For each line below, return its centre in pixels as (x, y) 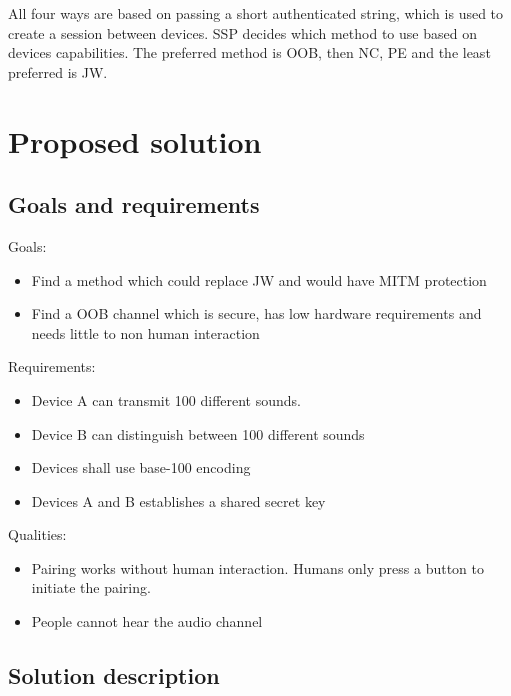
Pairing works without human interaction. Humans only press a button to (257, 567)
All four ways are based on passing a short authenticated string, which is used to (256, 13)
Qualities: (37, 534)
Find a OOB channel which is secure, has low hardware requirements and (256, 313)
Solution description (114, 675)
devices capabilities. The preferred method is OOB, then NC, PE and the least (249, 52)
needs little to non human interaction (145, 332)
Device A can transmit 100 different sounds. (166, 399)
